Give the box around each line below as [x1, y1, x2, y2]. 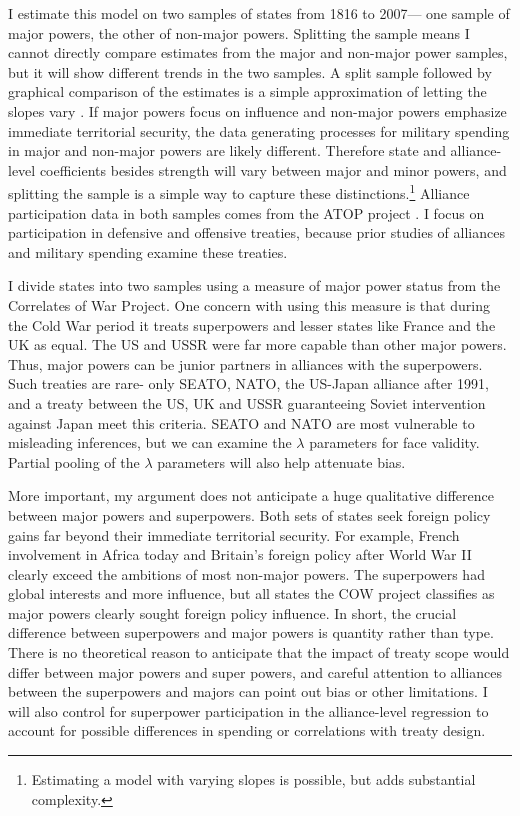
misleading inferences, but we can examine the [8, 432, 292, 453]
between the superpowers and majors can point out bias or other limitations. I [8, 681, 488, 702]
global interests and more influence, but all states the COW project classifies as [8, 583, 495, 604]
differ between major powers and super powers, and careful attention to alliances [8, 661, 503, 682]
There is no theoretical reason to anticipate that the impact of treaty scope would [8, 642, 510, 663]
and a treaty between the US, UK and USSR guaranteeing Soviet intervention [8, 392, 486, 413]
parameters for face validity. [309, 432, 480, 453]
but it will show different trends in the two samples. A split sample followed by [8, 61, 492, 82]
